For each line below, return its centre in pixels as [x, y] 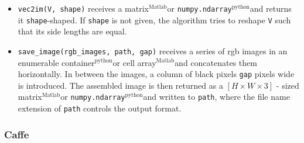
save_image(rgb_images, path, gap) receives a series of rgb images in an [153, 50]
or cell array [134, 62]
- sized [288, 85]
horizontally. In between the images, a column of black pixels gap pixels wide [156, 74]
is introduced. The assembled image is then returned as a [120, 85]
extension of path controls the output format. [100, 108]
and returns [271, 8]
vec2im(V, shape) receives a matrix [83, 8]
